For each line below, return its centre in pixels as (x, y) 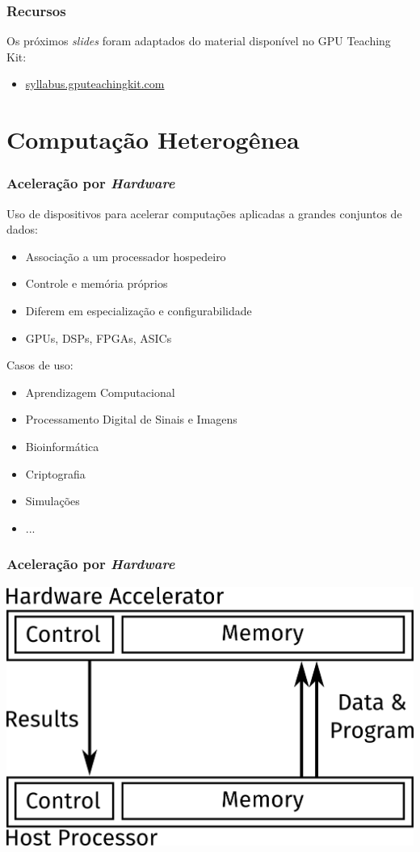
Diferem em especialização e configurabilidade (139, 310)
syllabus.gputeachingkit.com (95, 84)
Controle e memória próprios (97, 283)
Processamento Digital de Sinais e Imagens (131, 419)
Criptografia (55, 473)
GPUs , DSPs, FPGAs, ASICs (99, 337)
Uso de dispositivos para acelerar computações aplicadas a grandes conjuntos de (204, 213)
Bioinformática (62, 446)
